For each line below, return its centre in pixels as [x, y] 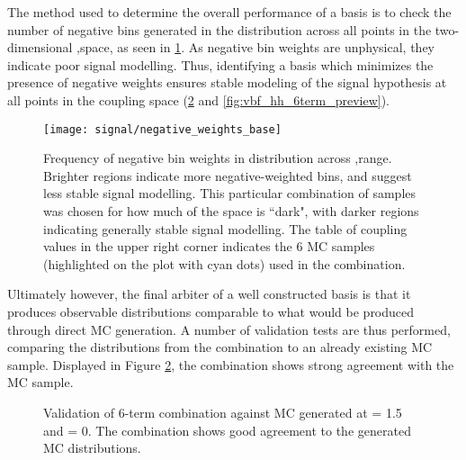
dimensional [40, 47]
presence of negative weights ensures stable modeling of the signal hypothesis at [227, 82]
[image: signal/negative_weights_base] [162, 129]
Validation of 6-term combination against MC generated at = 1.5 [223, 412]
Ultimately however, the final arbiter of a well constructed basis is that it [209, 294]
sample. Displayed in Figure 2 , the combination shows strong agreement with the [231, 364]
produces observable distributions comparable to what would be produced [211, 311]
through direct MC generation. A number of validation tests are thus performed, [229, 329]
